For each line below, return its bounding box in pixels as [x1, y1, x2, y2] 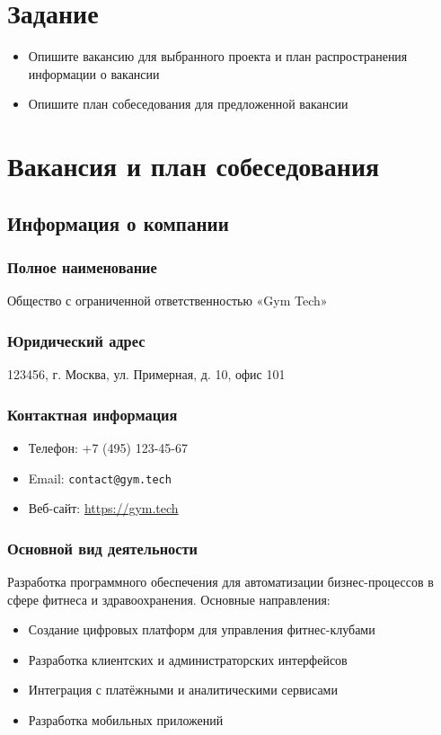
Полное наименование [7, 255, 157, 278]
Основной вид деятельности [7, 536, 198, 559]
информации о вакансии [28, 64, 160, 83]
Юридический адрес [7, 329, 146, 351]
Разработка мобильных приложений [28, 710, 224, 729]
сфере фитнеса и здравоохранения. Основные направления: [7, 589, 331, 608]
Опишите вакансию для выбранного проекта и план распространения [28, 47, 408, 66]
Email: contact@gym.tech [28, 468, 172, 487]
